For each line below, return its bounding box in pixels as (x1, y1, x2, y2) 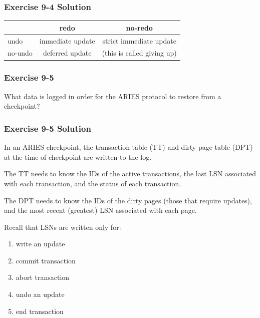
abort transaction (16, 272, 70, 282)
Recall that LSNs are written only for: (4, 221, 121, 232)
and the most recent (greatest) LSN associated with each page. (4, 205, 197, 215)
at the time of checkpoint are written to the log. (4, 151, 152, 162)
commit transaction (16, 255, 76, 265)
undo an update (16, 289, 65, 299)
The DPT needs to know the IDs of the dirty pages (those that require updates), (4, 195, 252, 205)
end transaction (16, 305, 64, 316)
